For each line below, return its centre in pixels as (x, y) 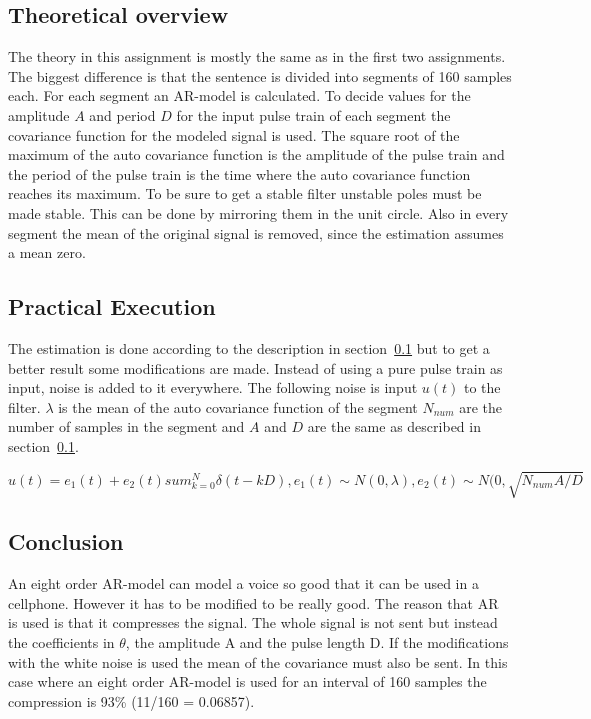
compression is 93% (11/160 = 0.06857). (131, 700)
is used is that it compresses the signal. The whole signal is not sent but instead (253, 622)
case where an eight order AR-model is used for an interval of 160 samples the (247, 681)
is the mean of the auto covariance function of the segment (238, 406)
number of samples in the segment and (126, 426)
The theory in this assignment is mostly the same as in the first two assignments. (257, 56)
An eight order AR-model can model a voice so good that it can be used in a (243, 583)
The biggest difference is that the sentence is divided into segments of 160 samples (260, 75)
